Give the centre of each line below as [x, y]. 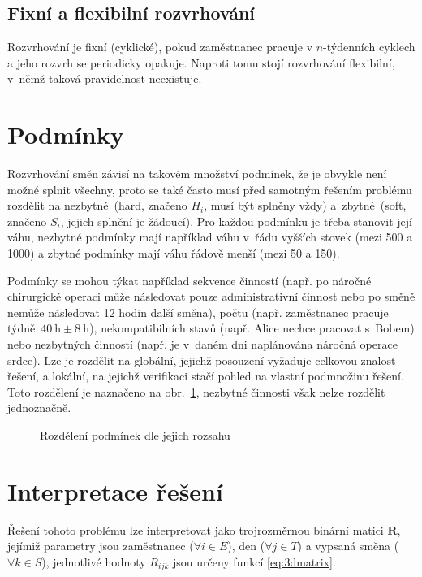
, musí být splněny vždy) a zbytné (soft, [305, 205]
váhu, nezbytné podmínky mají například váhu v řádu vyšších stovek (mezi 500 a [210, 237]
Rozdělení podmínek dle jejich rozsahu [135, 435]
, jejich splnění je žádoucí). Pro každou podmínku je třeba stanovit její [236, 221]
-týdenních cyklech [369, 47]
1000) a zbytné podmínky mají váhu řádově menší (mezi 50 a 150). [174, 253]
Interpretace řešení [115, 490]
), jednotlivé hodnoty [94, 561]
